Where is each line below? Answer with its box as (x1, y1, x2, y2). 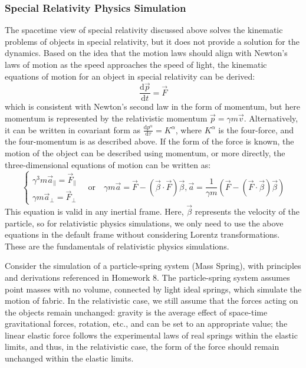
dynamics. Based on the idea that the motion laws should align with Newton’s (5, 47, 288, 59)
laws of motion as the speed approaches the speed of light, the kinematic (5, 58, 267, 70)
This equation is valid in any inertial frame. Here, (5, 205, 184, 217)
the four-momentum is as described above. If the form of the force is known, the (5, 135, 294, 147)
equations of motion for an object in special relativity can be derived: (5, 70, 255, 82)
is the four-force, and (218, 123, 294, 136)
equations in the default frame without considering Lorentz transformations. (5, 228, 280, 241)
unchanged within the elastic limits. (5, 352, 134, 364)
